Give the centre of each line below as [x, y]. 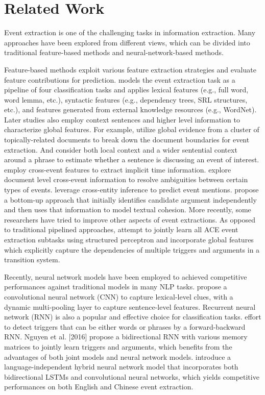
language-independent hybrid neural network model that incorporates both [121, 367]
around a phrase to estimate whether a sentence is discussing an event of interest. [132, 159]
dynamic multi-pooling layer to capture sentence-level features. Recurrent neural [130, 306]
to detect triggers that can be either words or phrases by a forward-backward [125, 326]
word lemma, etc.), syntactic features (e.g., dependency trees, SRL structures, [126, 99]
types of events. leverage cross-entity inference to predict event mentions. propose [131, 190]
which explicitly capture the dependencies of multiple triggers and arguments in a [132, 249]
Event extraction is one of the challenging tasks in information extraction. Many [130, 32]
